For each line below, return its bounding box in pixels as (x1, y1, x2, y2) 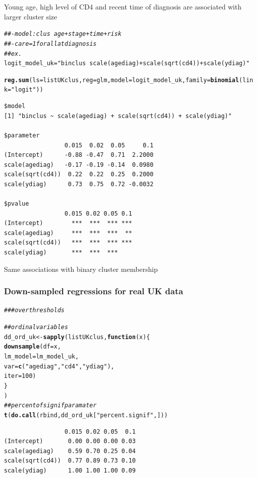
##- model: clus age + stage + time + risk (4, 30, 122, 38)
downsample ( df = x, (4, 343, 61, 351)
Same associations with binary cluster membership (4, 263, 158, 274)
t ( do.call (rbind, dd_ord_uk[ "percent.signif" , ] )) (4, 412, 168, 419)
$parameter (4, 131, 40, 139)
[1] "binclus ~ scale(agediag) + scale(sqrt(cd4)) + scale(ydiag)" (4, 112, 232, 119)
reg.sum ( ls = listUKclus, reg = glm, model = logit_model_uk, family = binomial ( (4, 76, 243, 84)
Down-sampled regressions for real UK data (4, 285, 183, 297)
